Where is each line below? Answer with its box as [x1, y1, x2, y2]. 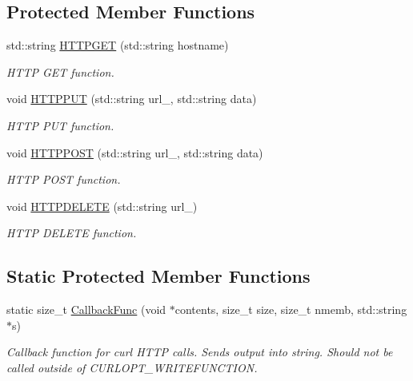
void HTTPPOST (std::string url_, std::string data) [6, 144, 263, 161]
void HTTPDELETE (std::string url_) [6, 197, 198, 214]
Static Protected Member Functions [6, 264, 311, 288]
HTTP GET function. [6, 63, 114, 80]
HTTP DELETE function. [6, 224, 137, 241]
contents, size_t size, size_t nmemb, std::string [174, 301, 407, 318]
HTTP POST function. [6, 171, 121, 188]
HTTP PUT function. [6, 117, 114, 133]
